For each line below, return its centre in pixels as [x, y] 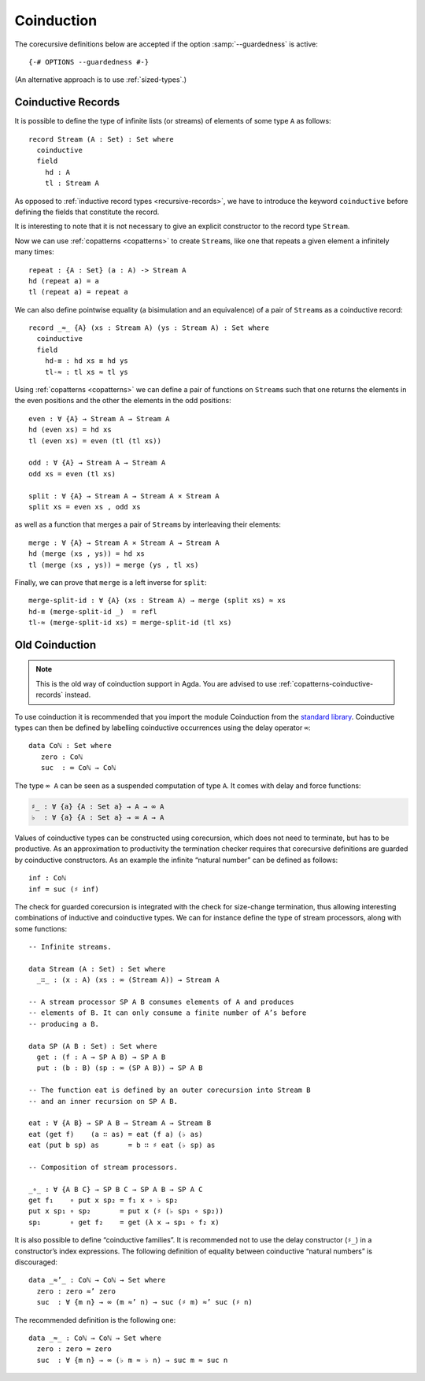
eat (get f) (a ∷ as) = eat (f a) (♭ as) [116, 1134]
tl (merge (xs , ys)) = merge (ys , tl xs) [114, 565]
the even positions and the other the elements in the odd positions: [123, 401]
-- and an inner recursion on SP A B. [103, 1101]
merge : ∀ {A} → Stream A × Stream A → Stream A [124, 542]
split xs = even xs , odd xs [85, 507]
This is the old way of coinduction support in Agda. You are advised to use [156, 683]
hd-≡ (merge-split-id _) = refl [93, 611]
